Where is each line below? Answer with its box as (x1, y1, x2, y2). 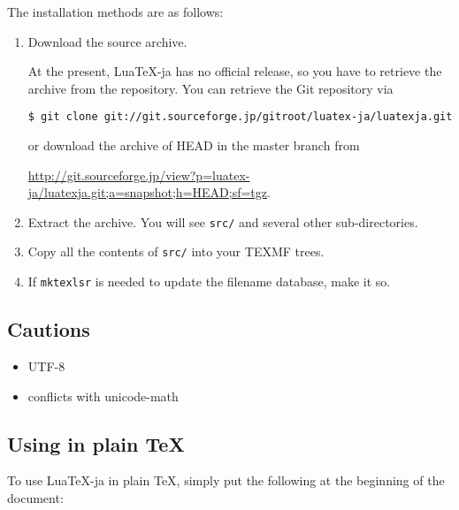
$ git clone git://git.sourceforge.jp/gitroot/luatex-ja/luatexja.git (27, 110, 453, 124)
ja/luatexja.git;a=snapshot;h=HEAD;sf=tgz (27, 183, 267, 202)
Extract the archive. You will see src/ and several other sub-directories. (27, 212, 418, 231)
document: (7, 488, 64, 506)
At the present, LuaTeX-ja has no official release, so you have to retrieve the (27, 62, 442, 80)
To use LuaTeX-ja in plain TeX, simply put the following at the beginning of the (7, 471, 445, 490)
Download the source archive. (27, 32, 187, 50)
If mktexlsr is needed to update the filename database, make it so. (27, 272, 391, 291)
